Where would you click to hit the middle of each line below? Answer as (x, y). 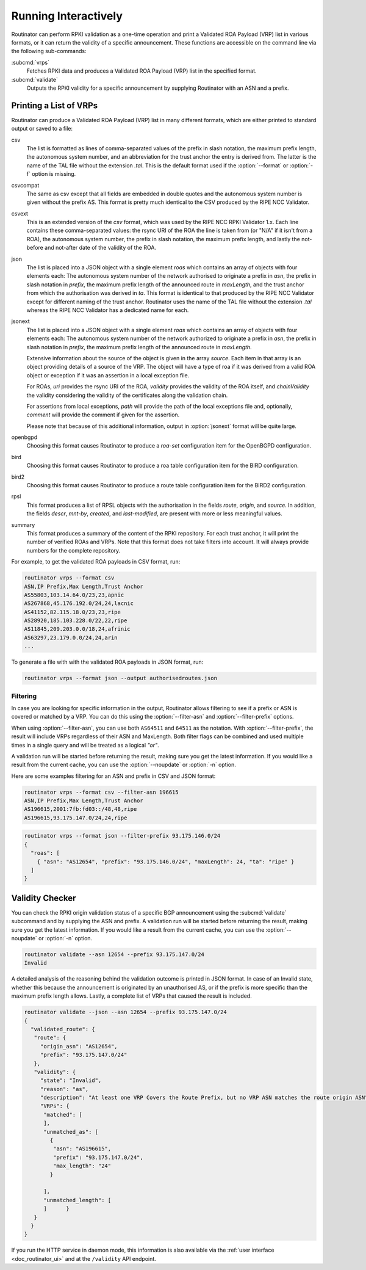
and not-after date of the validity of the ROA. (101, 248)
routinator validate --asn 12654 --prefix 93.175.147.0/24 (114, 955)
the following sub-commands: (49, 51)
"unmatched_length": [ (77, 1200)
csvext (20, 213)
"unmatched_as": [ (71, 1132)
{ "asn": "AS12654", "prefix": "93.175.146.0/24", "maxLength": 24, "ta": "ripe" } (166, 862)
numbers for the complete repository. (74, 550)
